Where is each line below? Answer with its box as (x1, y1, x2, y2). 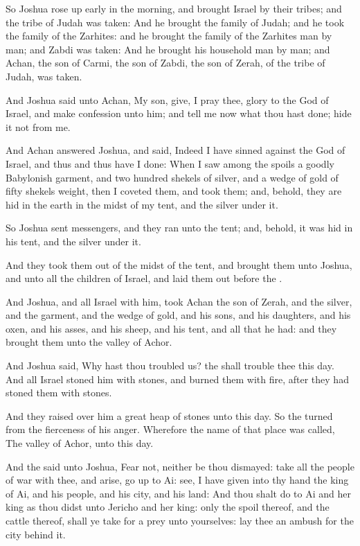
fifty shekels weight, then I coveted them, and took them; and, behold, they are (6, 184, 342, 198)
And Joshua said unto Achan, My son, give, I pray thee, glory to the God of (6, 92, 329, 107)
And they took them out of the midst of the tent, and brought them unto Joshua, (6, 257, 352, 272)
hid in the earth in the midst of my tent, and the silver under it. (6, 197, 278, 211)
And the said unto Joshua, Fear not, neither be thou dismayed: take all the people (6, 459, 354, 473)
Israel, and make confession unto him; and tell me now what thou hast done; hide (6, 106, 352, 121)
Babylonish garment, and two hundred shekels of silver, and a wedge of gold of (6, 170, 339, 184)
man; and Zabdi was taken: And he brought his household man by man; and (6, 42, 330, 56)
